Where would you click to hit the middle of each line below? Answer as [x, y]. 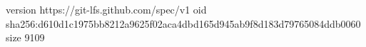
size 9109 [25, 37]
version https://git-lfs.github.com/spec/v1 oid [106, 9]
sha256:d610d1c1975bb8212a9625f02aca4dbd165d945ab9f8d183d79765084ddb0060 [183, 23]
